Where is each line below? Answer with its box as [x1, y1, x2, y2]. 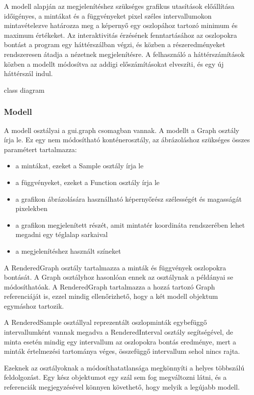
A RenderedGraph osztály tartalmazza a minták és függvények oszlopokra [4, 262, 226, 272]
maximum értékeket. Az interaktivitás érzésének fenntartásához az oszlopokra [4, 29, 237, 40]
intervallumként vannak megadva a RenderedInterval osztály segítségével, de [4, 327, 233, 337]
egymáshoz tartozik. [4, 300, 64, 311]
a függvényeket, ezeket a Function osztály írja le [15, 177, 160, 187]
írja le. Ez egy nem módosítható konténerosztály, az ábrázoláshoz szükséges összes [4, 134, 250, 145]
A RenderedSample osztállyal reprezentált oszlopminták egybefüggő [4, 317, 207, 327]
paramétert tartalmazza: [4, 144, 77, 154]
